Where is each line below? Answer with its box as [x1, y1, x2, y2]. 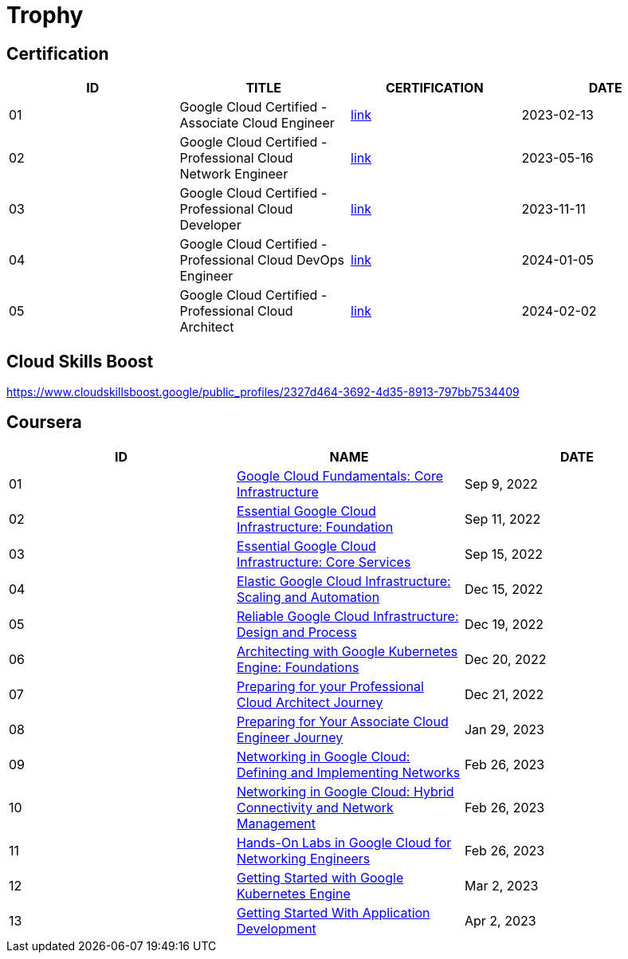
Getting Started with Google [236, 869, 404, 886]
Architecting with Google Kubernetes [236, 643, 458, 659]
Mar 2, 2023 [464, 877, 539, 894]
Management [236, 815, 316, 831]
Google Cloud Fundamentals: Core [236, 467, 444, 484]
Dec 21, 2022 [464, 686, 544, 702]
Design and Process [236, 623, 357, 640]
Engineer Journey [236, 729, 343, 745]
